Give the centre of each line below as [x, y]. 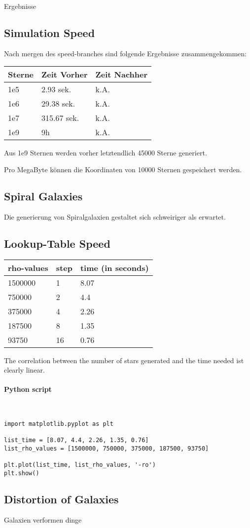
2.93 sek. [56, 89]
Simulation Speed [50, 32]
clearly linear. [24, 370]
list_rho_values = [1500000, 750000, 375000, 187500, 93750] [107, 449]
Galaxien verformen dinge [43, 519]
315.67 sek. [60, 118]
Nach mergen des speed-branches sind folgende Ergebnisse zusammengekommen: [125, 53]
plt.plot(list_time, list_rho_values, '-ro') [80, 465]
